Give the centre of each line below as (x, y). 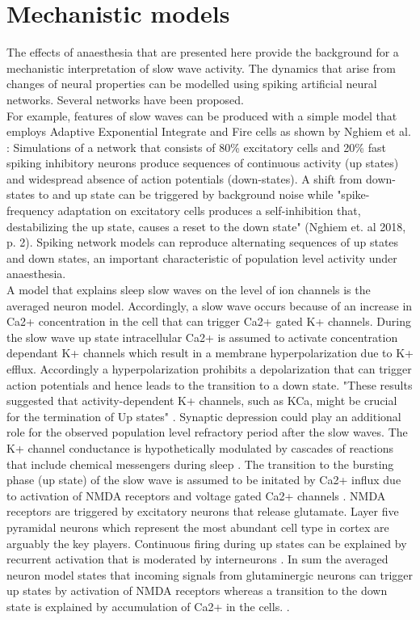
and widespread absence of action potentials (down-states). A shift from (185, 178)
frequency (30, 211)
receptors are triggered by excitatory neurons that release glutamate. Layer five (203, 511)
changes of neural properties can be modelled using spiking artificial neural (192, 84)
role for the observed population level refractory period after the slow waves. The (207, 432)
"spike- (353, 194)
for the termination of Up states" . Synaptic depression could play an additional (204, 416)
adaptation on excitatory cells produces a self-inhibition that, (209, 211)
